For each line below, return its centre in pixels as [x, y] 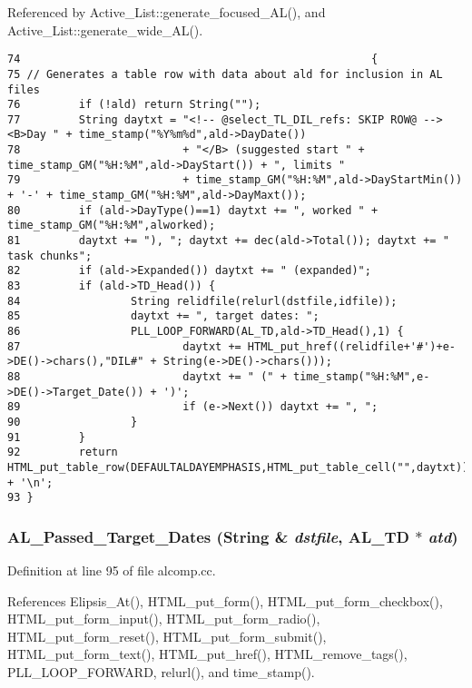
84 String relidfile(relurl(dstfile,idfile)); [202, 301]
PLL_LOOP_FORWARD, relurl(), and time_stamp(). [161, 672]
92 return [63, 452]
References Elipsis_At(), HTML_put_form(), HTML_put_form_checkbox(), [225, 600]
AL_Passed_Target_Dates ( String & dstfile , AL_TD [208, 536]
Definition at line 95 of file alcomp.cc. [112, 570]
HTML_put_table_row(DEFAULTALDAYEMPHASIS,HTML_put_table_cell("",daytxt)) [238, 467]
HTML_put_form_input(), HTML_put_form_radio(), [164, 619]
